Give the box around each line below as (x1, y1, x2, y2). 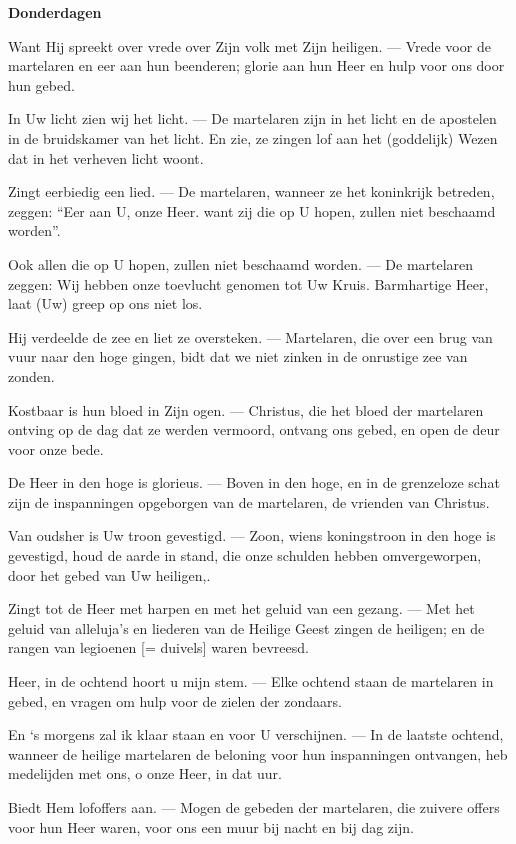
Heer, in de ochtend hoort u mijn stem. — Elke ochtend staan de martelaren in (8, 671, 494, 692)
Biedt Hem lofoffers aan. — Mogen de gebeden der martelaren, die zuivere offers (8, 797, 500, 817)
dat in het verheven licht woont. (8, 147, 204, 168)
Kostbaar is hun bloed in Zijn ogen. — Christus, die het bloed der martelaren (8, 399, 484, 420)
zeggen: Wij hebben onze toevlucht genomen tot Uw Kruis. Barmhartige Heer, (8, 273, 489, 294)
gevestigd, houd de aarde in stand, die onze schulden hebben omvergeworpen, (8, 545, 482, 566)
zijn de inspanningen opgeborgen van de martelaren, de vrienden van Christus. (8, 491, 490, 512)
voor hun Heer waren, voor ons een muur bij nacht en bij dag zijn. (8, 816, 414, 837)
